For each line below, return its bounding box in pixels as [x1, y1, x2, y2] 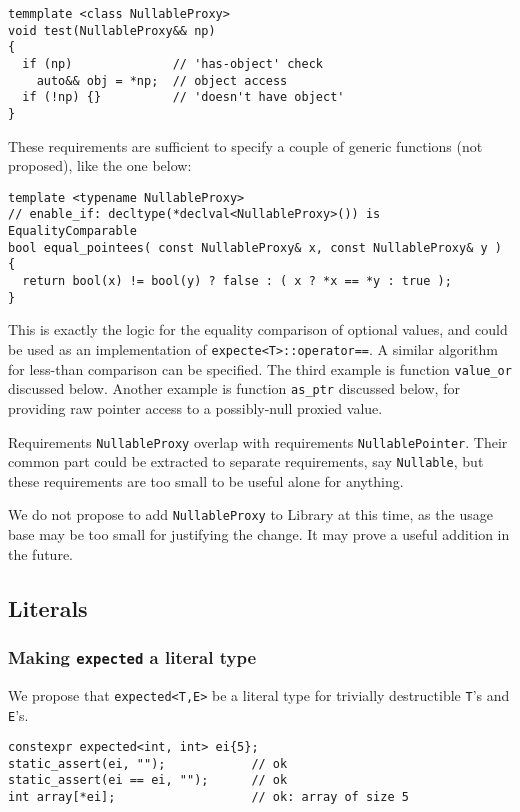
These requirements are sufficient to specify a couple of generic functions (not [8, 135, 483, 156]
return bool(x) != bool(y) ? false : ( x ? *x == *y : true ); [22, 274, 452, 289]
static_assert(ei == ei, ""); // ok [8, 773, 288, 788]
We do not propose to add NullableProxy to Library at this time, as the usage [8, 504, 493, 525]
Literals [8, 592, 88, 623]
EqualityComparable [8, 224, 137, 239]
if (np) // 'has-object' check [22, 56, 323, 71]
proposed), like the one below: [8, 155, 192, 176]
